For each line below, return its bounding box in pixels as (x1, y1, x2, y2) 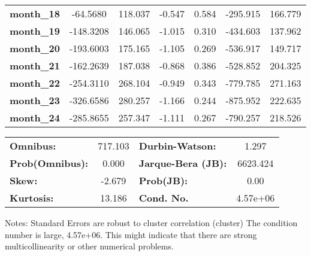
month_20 (10, 41, 60, 55)
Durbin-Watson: (138, 139, 216, 153)
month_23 (10, 93, 60, 107)
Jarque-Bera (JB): (138, 156, 227, 170)
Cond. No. (138, 191, 189, 205)
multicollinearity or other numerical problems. (5, 240, 174, 252)
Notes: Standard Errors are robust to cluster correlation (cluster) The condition (5, 217, 298, 228)
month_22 (10, 76, 60, 90)
